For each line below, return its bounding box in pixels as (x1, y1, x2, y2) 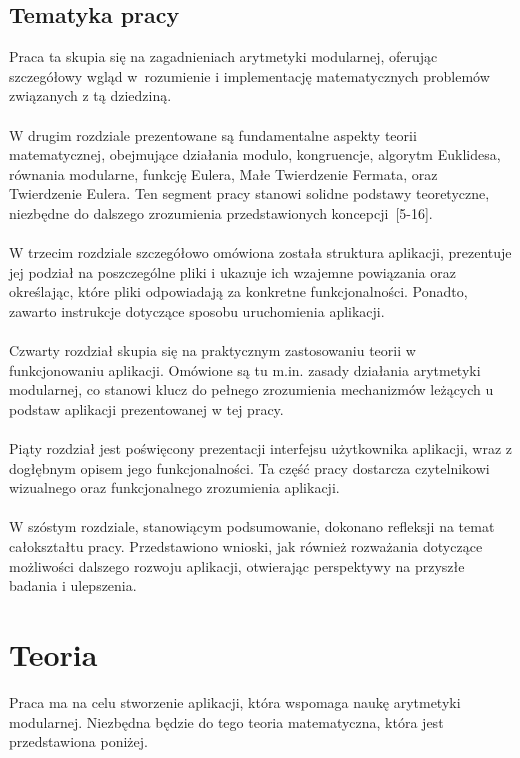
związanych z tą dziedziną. (9, 85, 172, 106)
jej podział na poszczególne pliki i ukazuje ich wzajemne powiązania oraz (9, 261, 456, 282)
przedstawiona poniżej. (9, 731, 148, 752)
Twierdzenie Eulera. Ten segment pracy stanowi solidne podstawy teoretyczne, (9, 183, 490, 204)
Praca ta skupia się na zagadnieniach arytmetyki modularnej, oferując (9, 46, 438, 67)
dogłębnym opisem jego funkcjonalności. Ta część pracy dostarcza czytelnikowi (9, 457, 490, 478)
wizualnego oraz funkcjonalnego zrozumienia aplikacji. (9, 477, 340, 498)
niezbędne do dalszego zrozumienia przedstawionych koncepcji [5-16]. (9, 202, 433, 223)
